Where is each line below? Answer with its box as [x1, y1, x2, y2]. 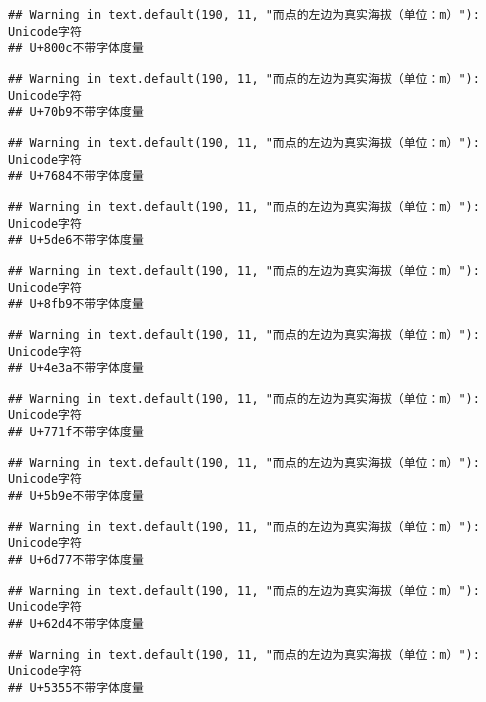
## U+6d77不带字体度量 [8, 553, 144, 568]
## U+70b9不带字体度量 [8, 105, 144, 120]
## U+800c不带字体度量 [8, 41, 144, 56]
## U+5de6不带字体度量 [8, 233, 144, 248]
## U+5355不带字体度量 [8, 681, 144, 695]
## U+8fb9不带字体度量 [8, 297, 144, 312]
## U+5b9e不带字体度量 [8, 489, 144, 504]
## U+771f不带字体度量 [8, 425, 144, 440]
